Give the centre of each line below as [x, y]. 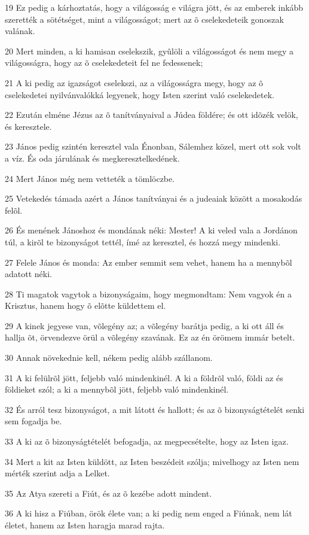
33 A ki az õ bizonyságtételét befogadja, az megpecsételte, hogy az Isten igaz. [147, 441]
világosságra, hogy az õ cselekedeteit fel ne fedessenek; [104, 63]
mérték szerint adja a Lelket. [57, 473]
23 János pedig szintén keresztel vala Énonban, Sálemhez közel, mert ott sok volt [153, 146]
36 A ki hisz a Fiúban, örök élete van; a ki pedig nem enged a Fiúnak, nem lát [149, 513]
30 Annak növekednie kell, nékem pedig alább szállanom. [109, 358]
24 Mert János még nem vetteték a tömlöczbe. [90, 178]
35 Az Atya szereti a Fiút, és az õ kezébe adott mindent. [108, 493]
